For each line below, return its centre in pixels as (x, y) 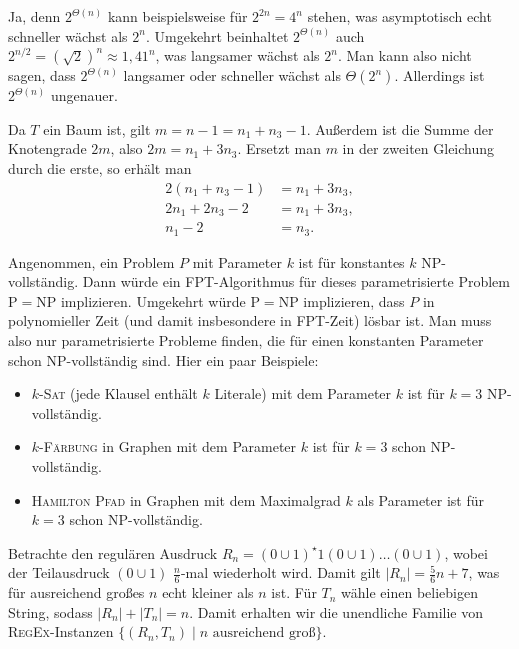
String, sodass (50, 611)
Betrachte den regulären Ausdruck (113, 552)
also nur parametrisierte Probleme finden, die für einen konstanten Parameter (246, 339)
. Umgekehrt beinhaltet (217, 35)
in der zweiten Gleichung (418, 148)
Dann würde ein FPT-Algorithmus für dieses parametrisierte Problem (296, 281)
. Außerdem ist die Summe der (400, 128)
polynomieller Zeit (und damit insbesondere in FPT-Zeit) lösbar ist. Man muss (250, 320)
